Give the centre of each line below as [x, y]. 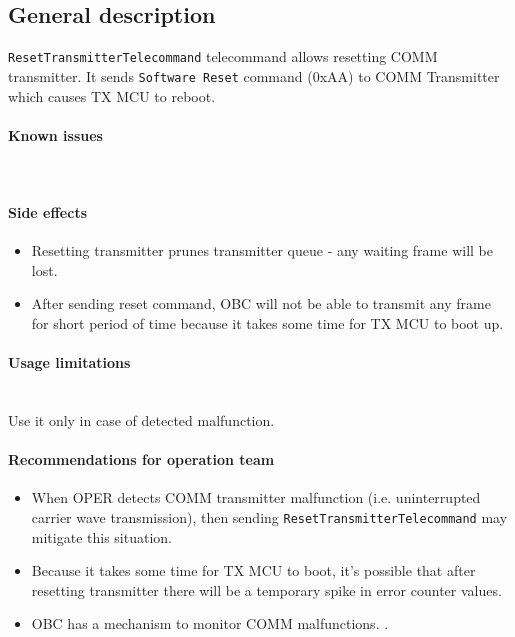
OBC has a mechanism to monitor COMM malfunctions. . [210, 623]
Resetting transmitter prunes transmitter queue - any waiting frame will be [262, 250]
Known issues [55, 134]
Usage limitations [69, 362]
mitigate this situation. [101, 536]
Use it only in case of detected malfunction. [141, 420]
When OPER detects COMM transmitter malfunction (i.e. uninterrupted [256, 497]
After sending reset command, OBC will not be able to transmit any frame [261, 303]
